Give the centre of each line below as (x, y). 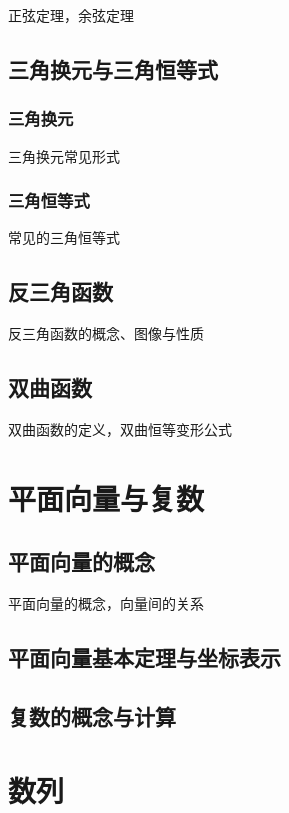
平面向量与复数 (106, 497)
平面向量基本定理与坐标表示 (144, 657)
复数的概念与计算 (92, 715)
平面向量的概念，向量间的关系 (106, 603)
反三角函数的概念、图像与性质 (106, 333)
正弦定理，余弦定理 (71, 15)
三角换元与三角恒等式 (113, 68)
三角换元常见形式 (64, 155)
